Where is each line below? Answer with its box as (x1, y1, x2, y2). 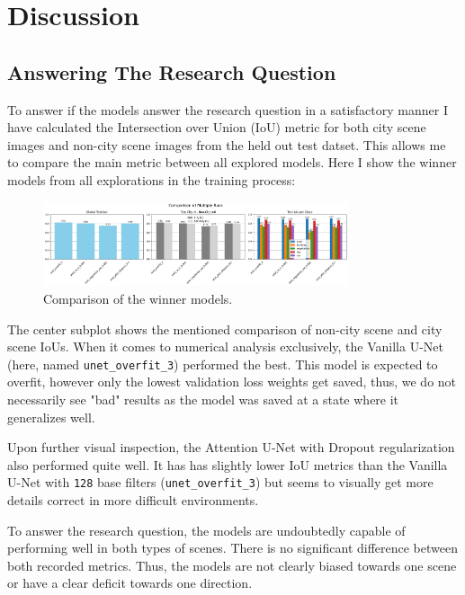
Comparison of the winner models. (43, 289, 233, 307)
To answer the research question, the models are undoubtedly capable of (7, 520, 406, 539)
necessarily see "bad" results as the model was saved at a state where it (7, 390, 399, 408)
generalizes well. (7, 407, 95, 426)
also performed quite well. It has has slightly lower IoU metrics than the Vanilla (7, 455, 448, 474)
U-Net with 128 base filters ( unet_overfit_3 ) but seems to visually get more (7, 473, 434, 492)
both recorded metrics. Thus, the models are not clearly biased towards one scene (7, 555, 457, 574)
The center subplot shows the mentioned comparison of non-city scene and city (7, 319, 443, 338)
